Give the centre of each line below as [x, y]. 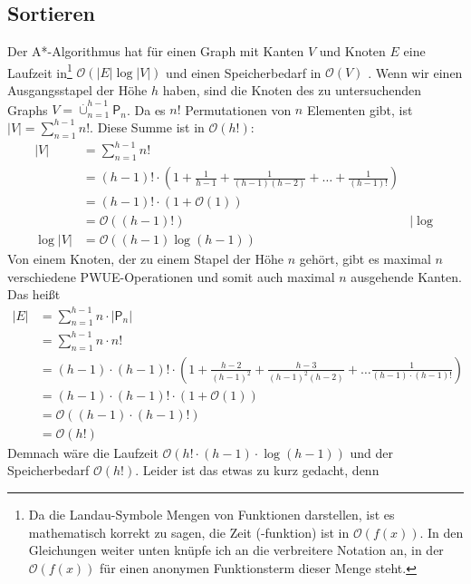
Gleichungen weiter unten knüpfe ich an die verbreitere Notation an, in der [236, 550]
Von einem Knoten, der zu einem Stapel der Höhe [145, 259]
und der [372, 452]
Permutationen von [238, 109]
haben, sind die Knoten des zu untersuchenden [292, 90]
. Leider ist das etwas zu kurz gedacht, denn [257, 470]
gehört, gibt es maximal [365, 259]
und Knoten [352, 51]
